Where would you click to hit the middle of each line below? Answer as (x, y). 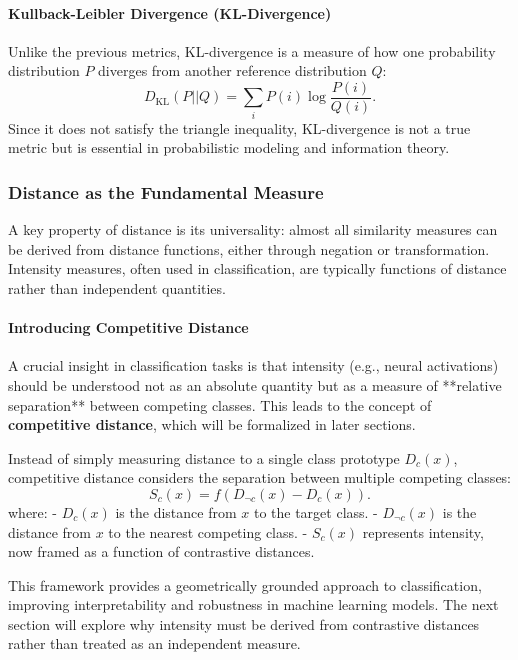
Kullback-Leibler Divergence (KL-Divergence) (170, 12)
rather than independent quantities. (117, 287)
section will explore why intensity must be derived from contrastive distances (244, 623)
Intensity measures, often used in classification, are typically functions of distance (257, 268)
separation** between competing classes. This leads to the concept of (220, 404)
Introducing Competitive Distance (128, 327)
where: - (33, 511)
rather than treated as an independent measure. (154, 643)
